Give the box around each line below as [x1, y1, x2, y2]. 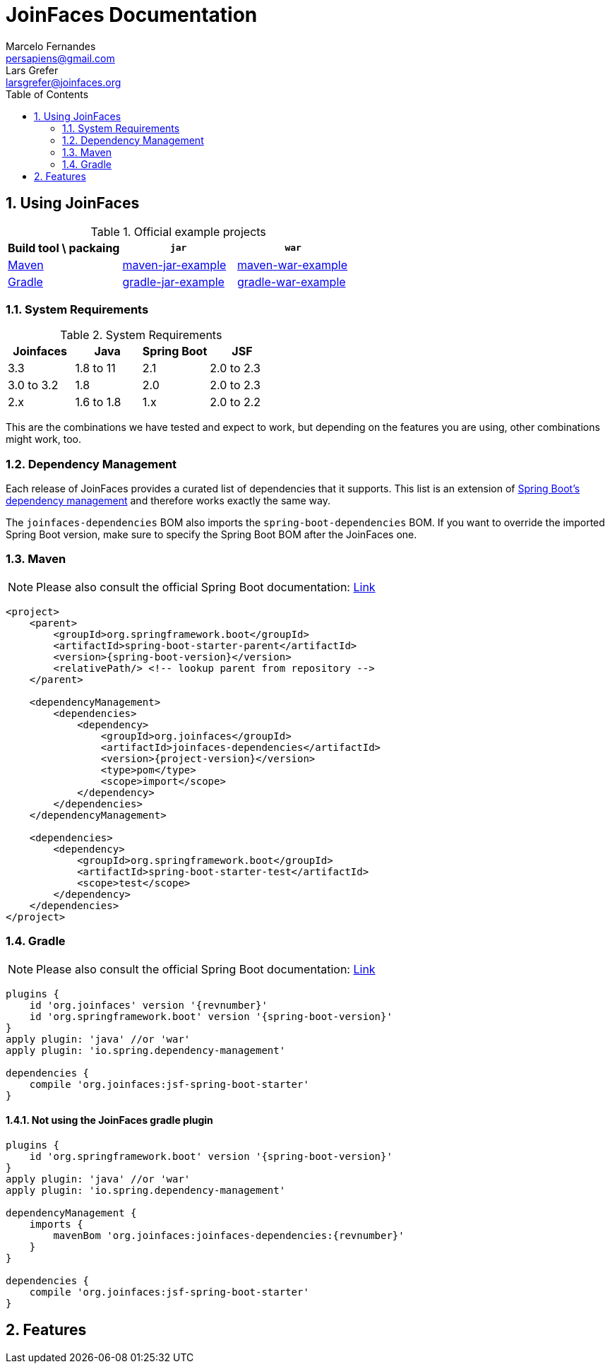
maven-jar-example [122, 257, 227, 272]
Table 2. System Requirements [60, 328, 222, 343]
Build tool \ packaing [8, 240, 120, 255]
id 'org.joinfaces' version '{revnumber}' [29, 999, 268, 1011]
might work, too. [6, 433, 82, 446]
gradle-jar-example [122, 274, 225, 289]
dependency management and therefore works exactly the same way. [6, 494, 330, 507]
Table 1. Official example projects [90, 224, 266, 239]
